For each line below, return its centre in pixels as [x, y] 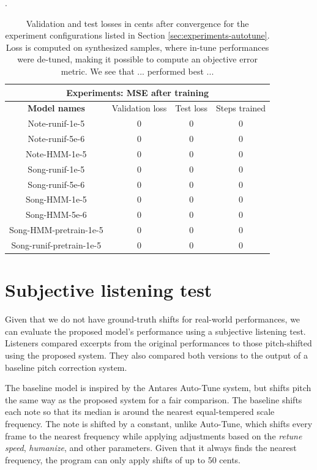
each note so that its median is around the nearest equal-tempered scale [140, 412]
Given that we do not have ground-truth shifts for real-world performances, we [153, 319]
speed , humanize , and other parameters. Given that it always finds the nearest [151, 448]
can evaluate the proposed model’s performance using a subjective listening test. [155, 331]
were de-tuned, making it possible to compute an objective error [137, 59]
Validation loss [139, 108]
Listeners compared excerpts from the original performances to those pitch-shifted [158, 343]
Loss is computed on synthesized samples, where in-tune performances [137, 47]
